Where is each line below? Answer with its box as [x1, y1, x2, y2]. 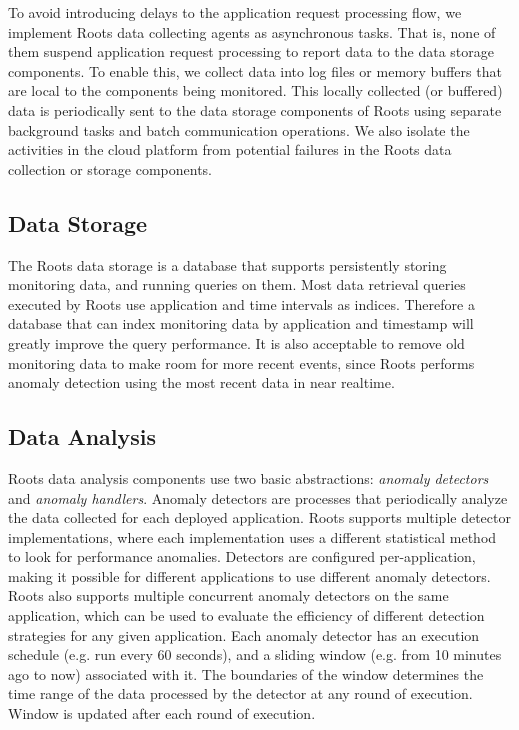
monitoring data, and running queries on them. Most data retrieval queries [8, 274, 466, 295]
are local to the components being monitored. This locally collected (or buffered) [8, 80, 503, 101]
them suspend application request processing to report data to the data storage [8, 41, 494, 62]
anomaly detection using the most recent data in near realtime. [8, 372, 395, 393]
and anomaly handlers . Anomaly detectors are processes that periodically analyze [8, 487, 508, 508]
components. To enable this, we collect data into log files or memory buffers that [8, 60, 502, 81]
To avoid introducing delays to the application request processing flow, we [8, 2, 462, 22]
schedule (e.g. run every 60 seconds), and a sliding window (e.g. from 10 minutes [8, 644, 502, 665]
